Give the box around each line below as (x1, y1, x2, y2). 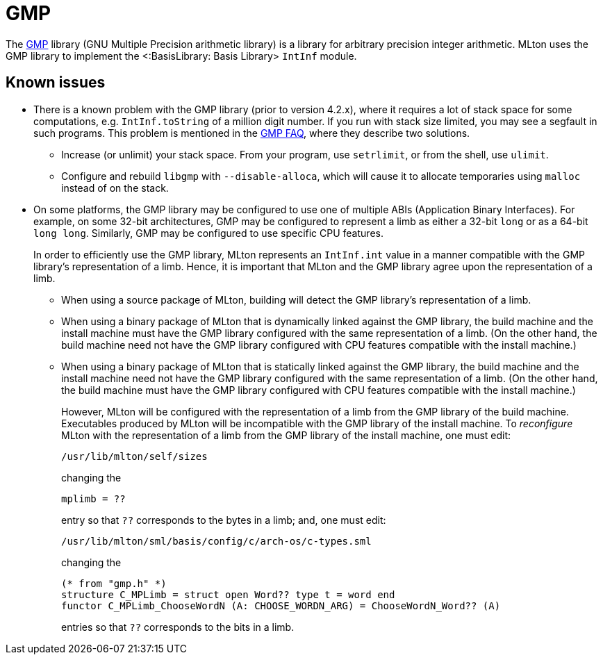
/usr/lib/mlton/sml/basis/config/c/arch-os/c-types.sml (61, 535, 372, 547)
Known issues (6, 74, 106, 92)
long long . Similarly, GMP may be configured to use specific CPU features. (33, 226, 383, 239)
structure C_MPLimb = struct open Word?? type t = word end (61, 588, 395, 600)
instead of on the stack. (61, 181, 169, 194)
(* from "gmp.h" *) (61, 577, 167, 589)
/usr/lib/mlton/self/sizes (61, 450, 208, 462)
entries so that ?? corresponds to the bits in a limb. (61, 620, 295, 633)
